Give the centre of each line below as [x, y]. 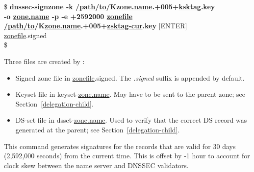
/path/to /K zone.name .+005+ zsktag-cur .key [80, 26]
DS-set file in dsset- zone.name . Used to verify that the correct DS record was [131, 120]
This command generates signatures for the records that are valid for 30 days [120, 146]
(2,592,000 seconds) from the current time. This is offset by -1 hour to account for [127, 156]
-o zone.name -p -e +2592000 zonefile [68, 16]
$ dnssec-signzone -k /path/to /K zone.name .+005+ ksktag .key [110, 6]
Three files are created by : [44, 61]
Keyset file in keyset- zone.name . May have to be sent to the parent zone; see [130, 94]
